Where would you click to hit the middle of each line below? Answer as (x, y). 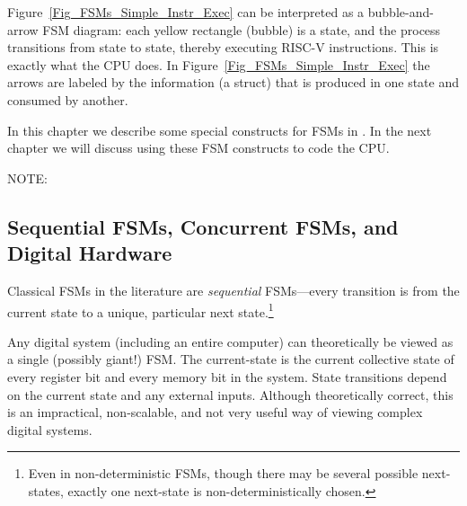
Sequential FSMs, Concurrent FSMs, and (203, 226)
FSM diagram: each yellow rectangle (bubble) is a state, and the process (242, 29)
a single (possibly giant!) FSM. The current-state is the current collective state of (231, 359)
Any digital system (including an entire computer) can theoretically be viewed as (230, 341)
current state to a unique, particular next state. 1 (141, 310)
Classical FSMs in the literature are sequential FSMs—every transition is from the (233, 290)
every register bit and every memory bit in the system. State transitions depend (227, 376)
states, (46, 490)
